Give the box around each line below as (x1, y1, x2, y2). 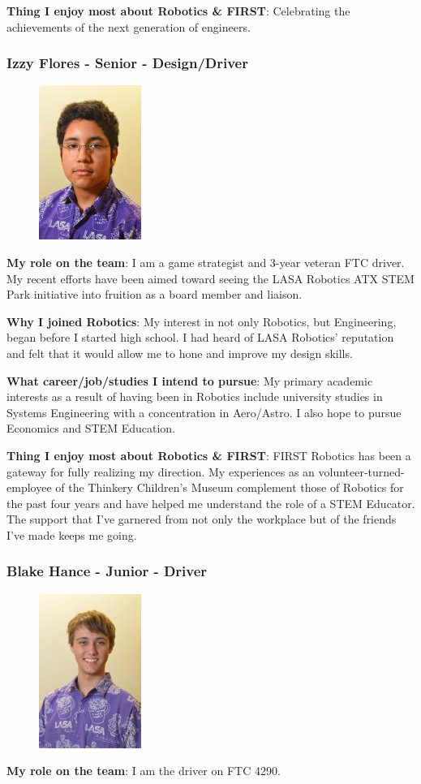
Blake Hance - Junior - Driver (6, 561, 208, 581)
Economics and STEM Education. (6, 420, 175, 437)
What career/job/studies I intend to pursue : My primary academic (6, 372, 373, 389)
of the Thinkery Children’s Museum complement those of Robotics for (55, 479, 404, 496)
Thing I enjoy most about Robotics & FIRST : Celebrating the (6, 2, 350, 19)
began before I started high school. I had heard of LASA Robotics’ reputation (6, 329, 394, 346)
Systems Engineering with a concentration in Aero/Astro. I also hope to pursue (6, 403, 402, 420)
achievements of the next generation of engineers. (6, 18, 251, 35)
